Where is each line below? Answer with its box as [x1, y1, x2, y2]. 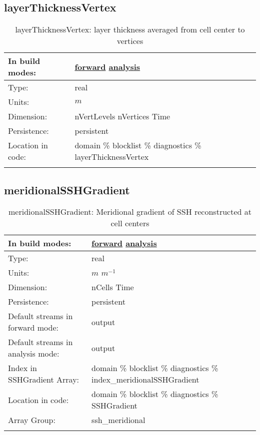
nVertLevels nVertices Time [74, 110, 170, 122]
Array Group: [8, 414, 55, 426]
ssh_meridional [91, 414, 145, 426]
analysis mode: [8, 348, 59, 360]
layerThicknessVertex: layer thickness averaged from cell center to [15, 23, 245, 35]
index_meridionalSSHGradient [91, 374, 199, 386]
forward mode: [8, 322, 58, 334]
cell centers [110, 217, 149, 229]
